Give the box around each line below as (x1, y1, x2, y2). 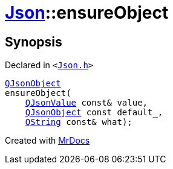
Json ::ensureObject (5, 2, 169, 23)
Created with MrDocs (5, 135, 90, 146)
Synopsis (5, 34, 62, 49)
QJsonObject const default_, (25, 107, 163, 118)
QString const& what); (25, 117, 132, 127)
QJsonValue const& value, (25, 98, 148, 108)
